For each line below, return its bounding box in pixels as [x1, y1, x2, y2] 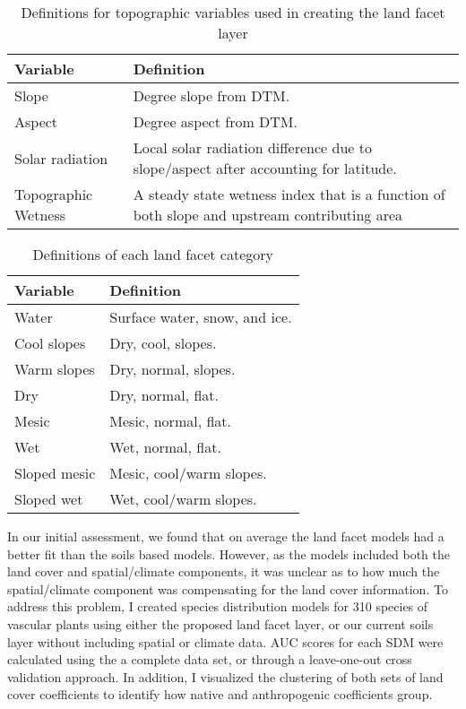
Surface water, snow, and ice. [109, 307, 292, 327]
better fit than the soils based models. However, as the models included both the [7, 544, 451, 563]
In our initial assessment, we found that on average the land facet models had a [7, 527, 444, 545]
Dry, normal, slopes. [109, 359, 236, 379]
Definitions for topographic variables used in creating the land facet [21, 2, 445, 22]
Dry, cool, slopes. [109, 333, 217, 353]
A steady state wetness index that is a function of [133, 184, 445, 204]
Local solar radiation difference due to [133, 137, 372, 158]
